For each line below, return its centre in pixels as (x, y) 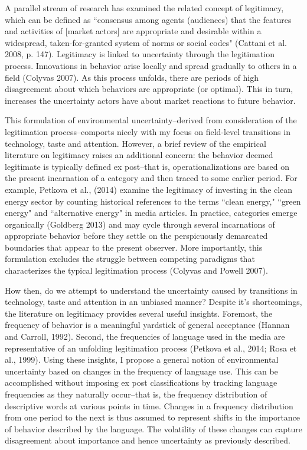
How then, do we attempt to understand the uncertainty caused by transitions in (151, 290)
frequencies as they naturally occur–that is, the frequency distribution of (136, 394)
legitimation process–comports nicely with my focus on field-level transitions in (148, 131)
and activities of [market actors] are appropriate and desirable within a (133, 31)
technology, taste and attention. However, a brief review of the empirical (135, 143)
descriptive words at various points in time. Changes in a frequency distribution (149, 405)
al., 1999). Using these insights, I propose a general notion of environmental (142, 359)
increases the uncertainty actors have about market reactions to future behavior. (150, 100)
